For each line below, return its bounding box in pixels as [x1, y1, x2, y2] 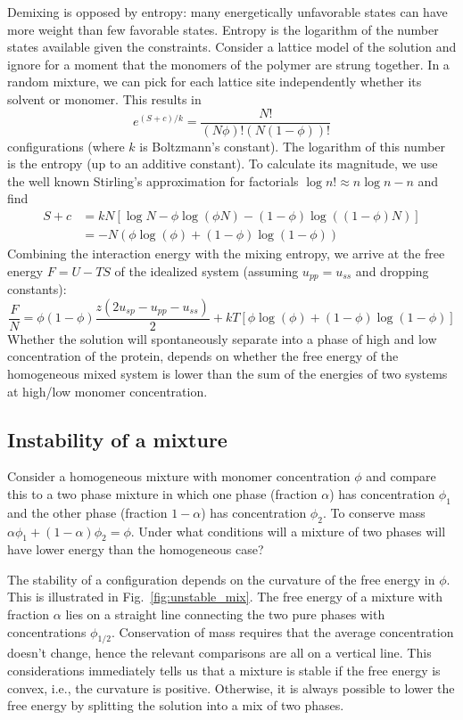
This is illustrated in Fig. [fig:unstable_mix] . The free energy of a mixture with [7, 587, 442, 606]
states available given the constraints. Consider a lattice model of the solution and [7, 37, 457, 56]
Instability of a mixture [7, 425, 227, 453]
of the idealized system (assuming [114, 261, 299, 280]
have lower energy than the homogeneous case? [7, 540, 264, 559]
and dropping [355, 261, 429, 280]
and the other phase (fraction [7, 503, 168, 521]
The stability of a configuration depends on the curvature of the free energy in [7, 569, 435, 588]
